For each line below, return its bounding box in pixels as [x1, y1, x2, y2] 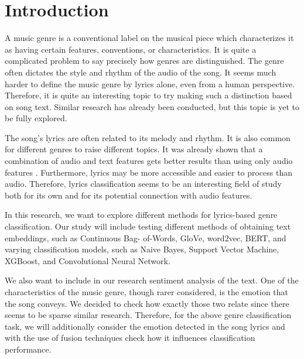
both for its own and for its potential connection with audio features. [5, 189, 252, 201]
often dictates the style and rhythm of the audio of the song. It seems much [5, 66, 276, 78]
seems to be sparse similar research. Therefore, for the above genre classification [5, 309, 292, 321]
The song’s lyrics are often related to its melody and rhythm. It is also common [5, 131, 291, 143]
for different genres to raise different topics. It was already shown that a [5, 143, 263, 155]
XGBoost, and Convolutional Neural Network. [5, 254, 170, 266]
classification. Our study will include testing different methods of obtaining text [5, 220, 291, 233]
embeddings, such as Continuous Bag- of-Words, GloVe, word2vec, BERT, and [5, 231, 286, 244]
